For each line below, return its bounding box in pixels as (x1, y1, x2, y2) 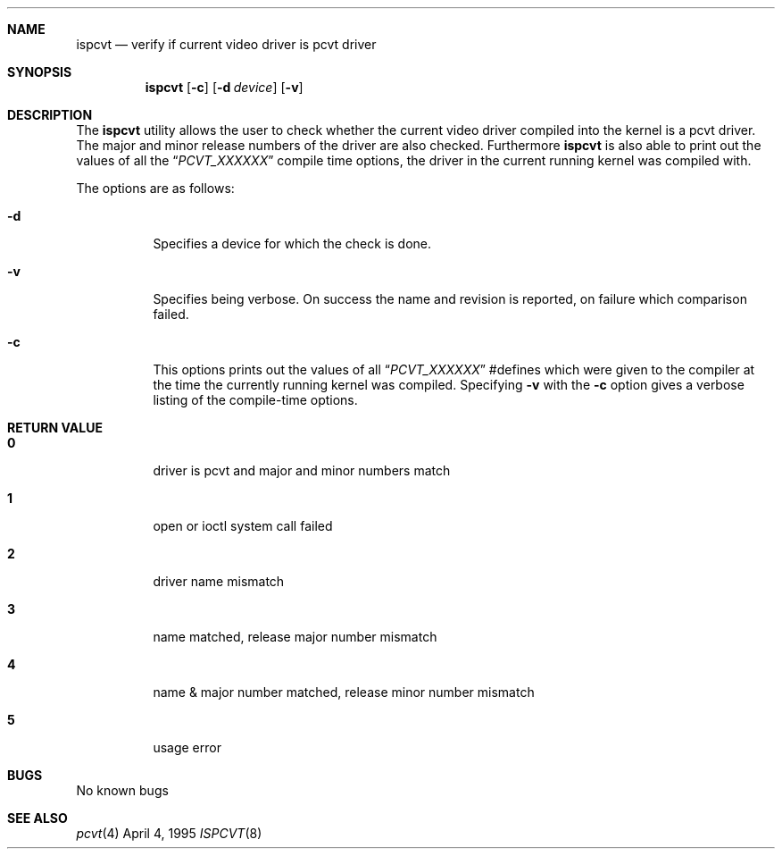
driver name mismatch (153, 574, 285, 589)
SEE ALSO (7, 810, 68, 826)
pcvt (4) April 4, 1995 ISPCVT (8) (76, 826, 262, 841)
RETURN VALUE (7, 420, 103, 435)
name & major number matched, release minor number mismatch (153, 684, 535, 700)
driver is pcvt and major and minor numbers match (153, 463, 451, 478)
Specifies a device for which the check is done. (153, 236, 432, 251)
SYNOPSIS (7, 64, 72, 80)
